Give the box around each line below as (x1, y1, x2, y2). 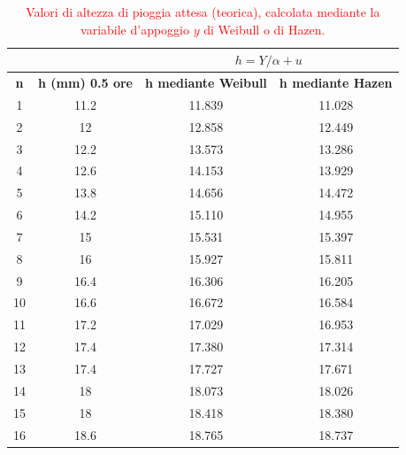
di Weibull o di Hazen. (203, 19, 326, 38)
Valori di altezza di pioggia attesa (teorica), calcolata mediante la (26, 3, 380, 20)
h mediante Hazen (279, 73, 393, 92)
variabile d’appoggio (80, 19, 190, 38)
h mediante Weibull (145, 73, 267, 92)
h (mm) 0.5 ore (38, 73, 134, 92)
